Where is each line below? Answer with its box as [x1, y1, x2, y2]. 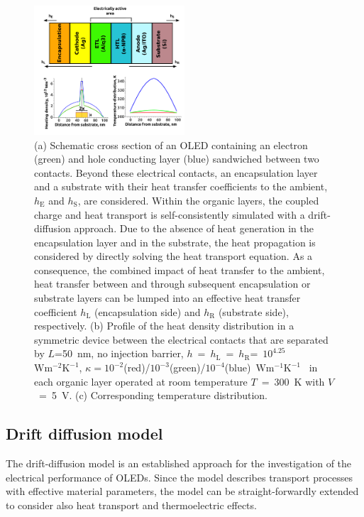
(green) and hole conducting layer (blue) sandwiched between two [34, 151, 319, 166]
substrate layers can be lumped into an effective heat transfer [34, 290, 301, 305]
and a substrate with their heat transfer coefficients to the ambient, [34, 179, 328, 194]
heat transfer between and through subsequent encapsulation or [34, 276, 311, 291]
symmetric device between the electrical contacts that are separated [34, 332, 329, 347]
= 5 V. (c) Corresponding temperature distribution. [38, 388, 268, 403]
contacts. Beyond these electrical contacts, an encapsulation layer [34, 165, 318, 180]
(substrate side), [218, 304, 289, 319]
